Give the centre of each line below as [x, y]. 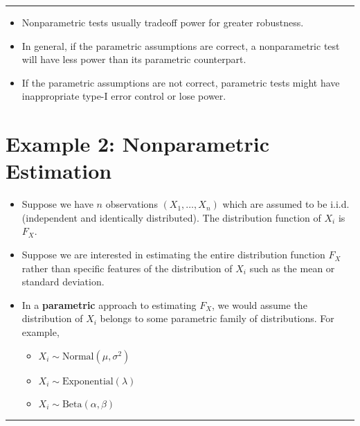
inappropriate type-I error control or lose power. [124, 96]
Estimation [59, 171]
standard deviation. [63, 282]
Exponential [88, 381]
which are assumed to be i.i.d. [286, 204]
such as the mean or [292, 268]
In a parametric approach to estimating [109, 304]
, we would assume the [260, 304]
